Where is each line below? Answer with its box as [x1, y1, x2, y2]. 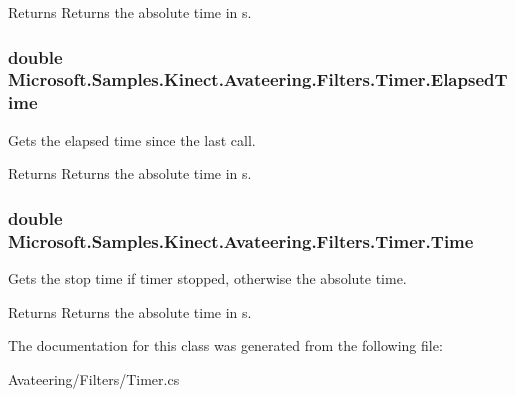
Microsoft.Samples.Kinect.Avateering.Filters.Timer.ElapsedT [8, 67, 508, 92]
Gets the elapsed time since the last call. [8, 129, 256, 150]
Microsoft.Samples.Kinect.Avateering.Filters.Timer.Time [8, 228, 474, 253]
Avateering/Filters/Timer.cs [8, 368, 180, 389]
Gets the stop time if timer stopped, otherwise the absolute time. [8, 267, 407, 288]
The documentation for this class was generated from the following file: [8, 335, 443, 356]
